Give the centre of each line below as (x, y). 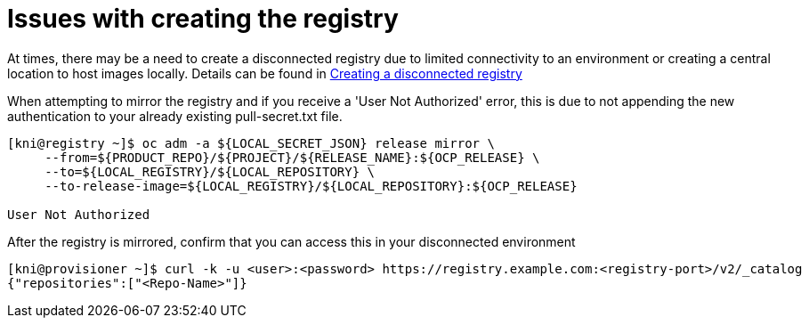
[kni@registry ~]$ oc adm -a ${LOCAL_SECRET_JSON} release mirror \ (251, 143)
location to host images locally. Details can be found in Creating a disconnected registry (265, 73)
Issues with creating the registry (203, 19)
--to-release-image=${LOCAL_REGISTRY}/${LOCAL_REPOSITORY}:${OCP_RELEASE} (311, 186)
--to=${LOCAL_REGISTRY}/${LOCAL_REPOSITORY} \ (210, 171)
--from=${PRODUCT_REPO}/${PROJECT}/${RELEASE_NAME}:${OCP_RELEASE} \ (292, 157)
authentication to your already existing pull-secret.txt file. (175, 116)
